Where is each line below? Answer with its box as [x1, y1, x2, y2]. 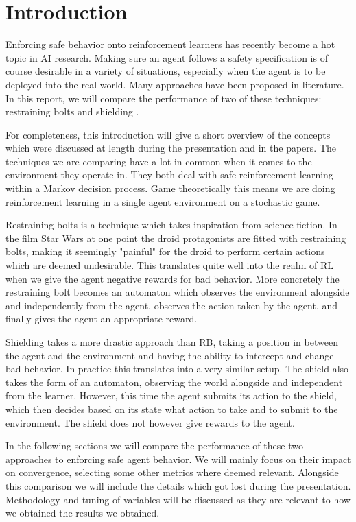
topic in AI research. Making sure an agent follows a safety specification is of [5, 50, 328, 64]
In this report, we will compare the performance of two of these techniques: [5, 91, 322, 105]
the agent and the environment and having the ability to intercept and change [5, 348, 334, 362]
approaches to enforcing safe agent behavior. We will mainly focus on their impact [5, 451, 351, 466]
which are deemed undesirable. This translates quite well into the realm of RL [5, 258, 333, 272]
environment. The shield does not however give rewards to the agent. [5, 415, 295, 429]
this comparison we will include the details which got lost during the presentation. [5, 478, 351, 493]
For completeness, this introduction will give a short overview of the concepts [5, 127, 331, 141]
